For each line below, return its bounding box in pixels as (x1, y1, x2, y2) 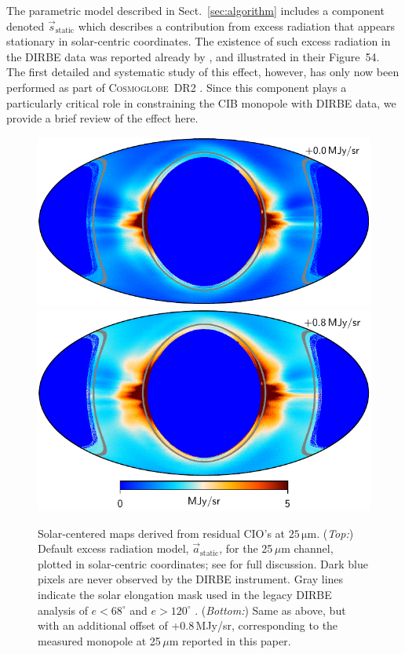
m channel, (281, 540, 334, 557)
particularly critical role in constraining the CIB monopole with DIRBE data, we (6, 94, 396, 111)
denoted (6, 17, 45, 34)
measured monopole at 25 (38, 632, 161, 649)
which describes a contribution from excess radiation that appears (78, 17, 396, 34)
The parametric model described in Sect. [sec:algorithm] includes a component (6, 2, 385, 18)
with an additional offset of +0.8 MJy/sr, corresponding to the (38, 617, 338, 634)
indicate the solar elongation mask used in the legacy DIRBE (38, 586, 332, 602)
